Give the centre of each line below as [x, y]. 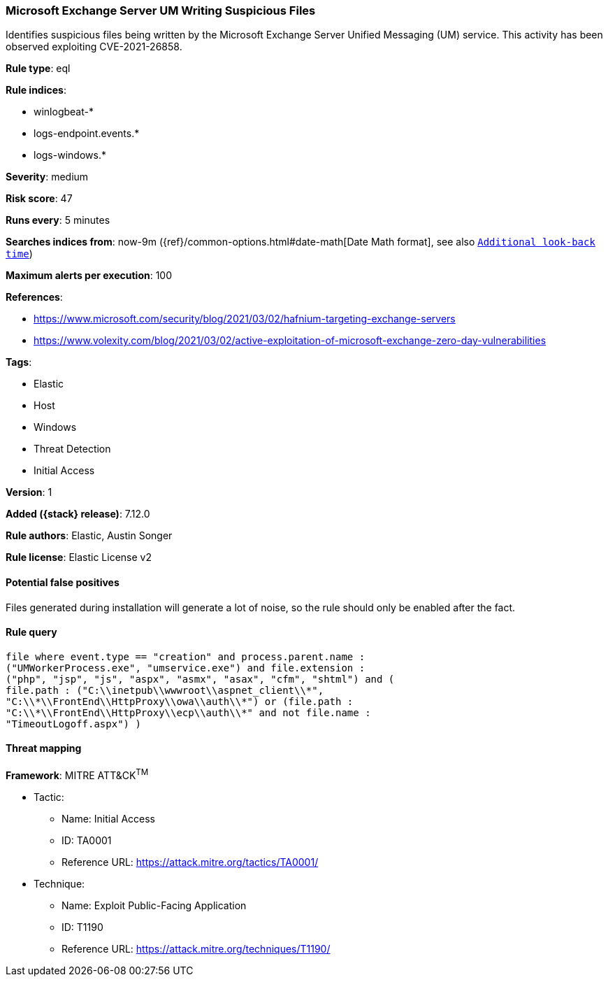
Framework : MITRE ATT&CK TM [77, 774]
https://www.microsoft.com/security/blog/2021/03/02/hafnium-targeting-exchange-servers [245, 319]
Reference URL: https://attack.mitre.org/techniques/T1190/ [196, 948]
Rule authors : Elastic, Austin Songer [89, 536]
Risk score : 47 [39, 199]
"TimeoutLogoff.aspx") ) [73, 724]
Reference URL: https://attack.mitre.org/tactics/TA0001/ [190, 862]
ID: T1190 [82, 927]
